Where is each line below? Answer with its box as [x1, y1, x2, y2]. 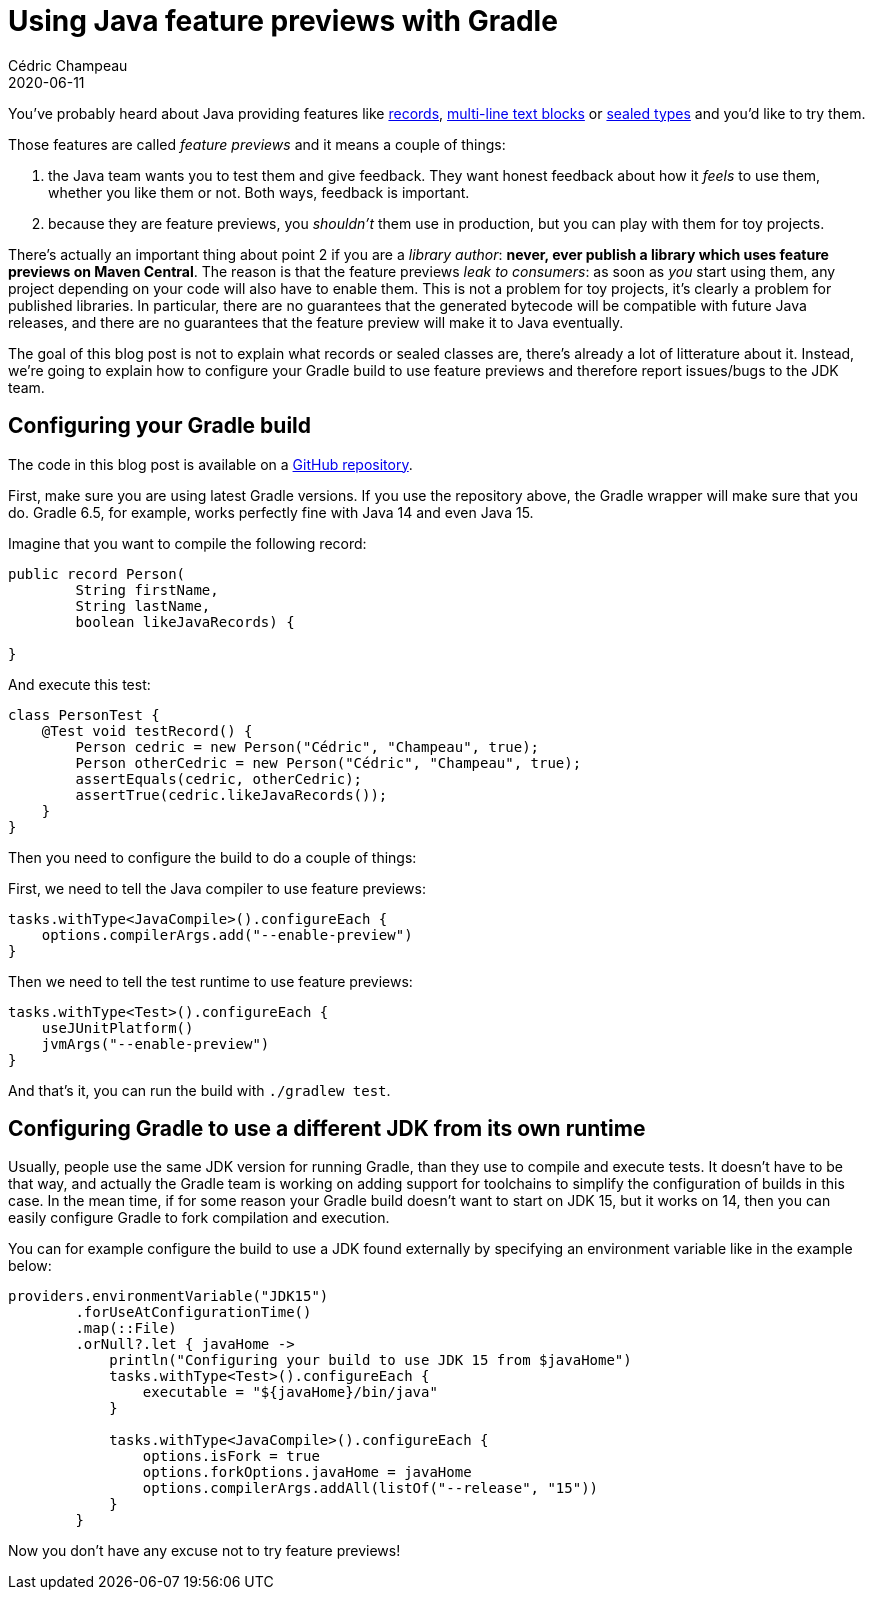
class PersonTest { [8, 706, 160, 723]
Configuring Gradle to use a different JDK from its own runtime [8, 1116, 646, 1142]
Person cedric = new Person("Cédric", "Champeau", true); [75, 738, 540, 755]
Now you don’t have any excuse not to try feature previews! [8, 1542, 401, 1560]
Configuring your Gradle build [8, 413, 312, 439]
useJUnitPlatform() [41, 1019, 194, 1036]
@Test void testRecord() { [41, 722, 253, 739]
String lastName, [75, 597, 211, 614]
